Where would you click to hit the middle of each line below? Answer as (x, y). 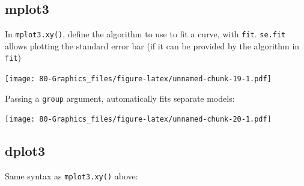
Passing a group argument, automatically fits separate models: (120, 98)
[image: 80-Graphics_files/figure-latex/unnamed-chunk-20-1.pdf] (138, 119)
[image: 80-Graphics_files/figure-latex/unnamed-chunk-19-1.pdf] (138, 79)
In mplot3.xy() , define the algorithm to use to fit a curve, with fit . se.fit (145, 34)
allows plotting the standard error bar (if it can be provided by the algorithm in (152, 45)
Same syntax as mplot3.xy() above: (71, 176)
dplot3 (25, 151)
